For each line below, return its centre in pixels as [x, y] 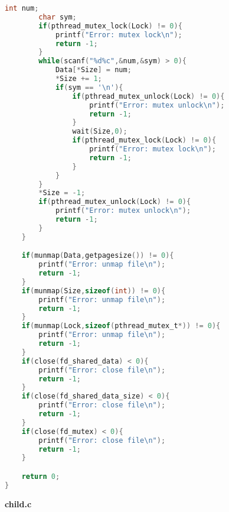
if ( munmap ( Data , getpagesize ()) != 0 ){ [98, 256]
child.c [18, 503]
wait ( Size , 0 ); [100, 132]
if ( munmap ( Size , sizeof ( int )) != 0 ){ [94, 291]
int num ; [22, 8]
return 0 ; [41, 476]
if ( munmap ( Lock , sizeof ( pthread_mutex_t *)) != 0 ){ [121, 326]
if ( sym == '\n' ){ [89, 87]
